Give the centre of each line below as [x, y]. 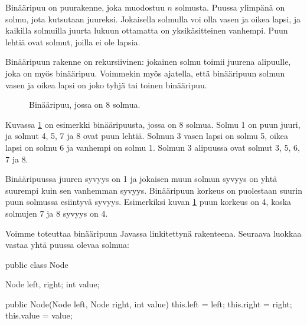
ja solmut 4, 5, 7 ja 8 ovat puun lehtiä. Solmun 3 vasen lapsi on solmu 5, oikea [147, 136]
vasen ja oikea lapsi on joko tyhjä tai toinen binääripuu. [106, 84]
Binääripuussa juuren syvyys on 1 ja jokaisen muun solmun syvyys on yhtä [141, 179]
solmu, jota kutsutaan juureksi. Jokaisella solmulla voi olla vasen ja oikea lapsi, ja [153, 19]
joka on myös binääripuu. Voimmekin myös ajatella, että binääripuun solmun [145, 73]
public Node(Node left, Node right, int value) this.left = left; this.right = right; [149, 304]
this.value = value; [39, 315]
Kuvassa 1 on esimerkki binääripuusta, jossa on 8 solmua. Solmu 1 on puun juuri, [153, 124]
